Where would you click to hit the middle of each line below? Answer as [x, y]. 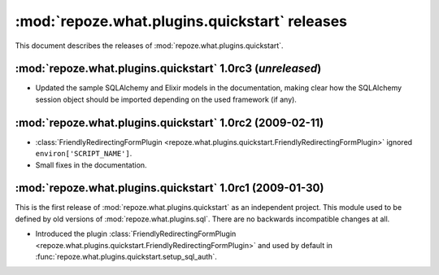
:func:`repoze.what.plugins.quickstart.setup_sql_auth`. [126, 257]
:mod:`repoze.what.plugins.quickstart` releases [181, 21]
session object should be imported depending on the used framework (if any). [166, 99]
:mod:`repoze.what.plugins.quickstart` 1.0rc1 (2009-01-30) [170, 188]
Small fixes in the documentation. [91, 165]
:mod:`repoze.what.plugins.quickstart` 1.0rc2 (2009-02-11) [170, 122]
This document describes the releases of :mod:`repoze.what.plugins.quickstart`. [149, 46]
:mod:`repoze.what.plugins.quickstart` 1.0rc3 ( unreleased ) [168, 69]
